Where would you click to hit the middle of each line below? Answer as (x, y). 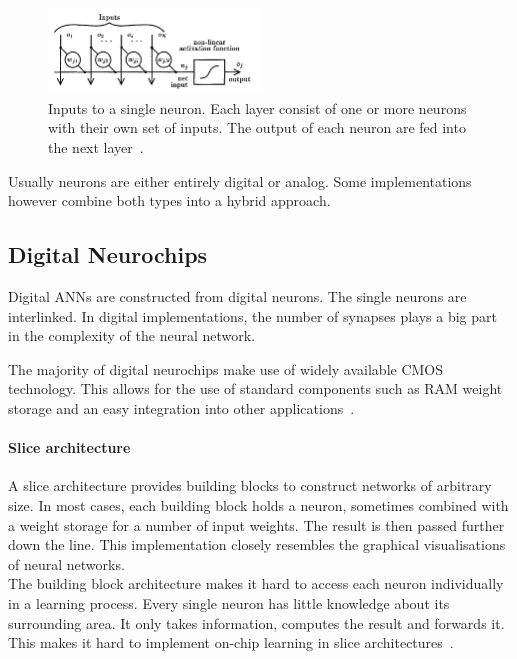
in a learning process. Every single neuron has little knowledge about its (229, 602)
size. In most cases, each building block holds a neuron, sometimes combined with (258, 505)
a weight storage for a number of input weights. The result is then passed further (256, 524)
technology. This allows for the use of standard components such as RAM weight (255, 388)
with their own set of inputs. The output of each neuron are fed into (257, 127)
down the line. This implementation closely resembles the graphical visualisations (257, 544)
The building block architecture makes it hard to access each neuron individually (256, 583)
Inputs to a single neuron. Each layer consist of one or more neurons (257, 107)
